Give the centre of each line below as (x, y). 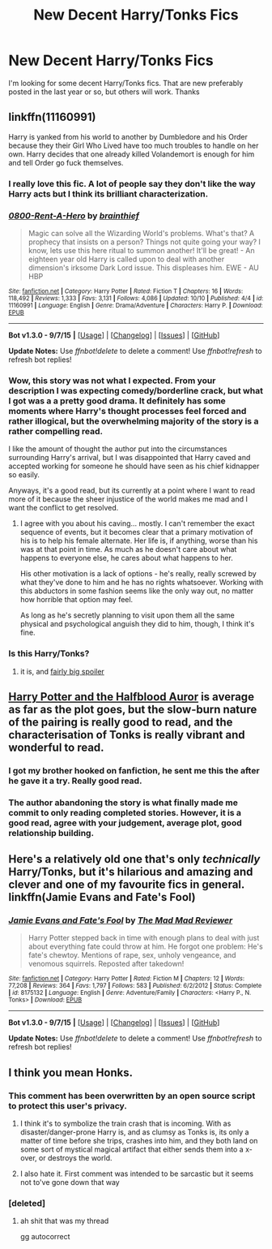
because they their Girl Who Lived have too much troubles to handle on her (134, 145)
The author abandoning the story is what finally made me (123, 803)
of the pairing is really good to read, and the (121, 722)
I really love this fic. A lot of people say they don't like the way (132, 183)
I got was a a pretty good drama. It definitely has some (117, 401)
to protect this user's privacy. (68, 1105)
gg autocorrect (45, 1237)
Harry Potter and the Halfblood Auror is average (132, 697)
